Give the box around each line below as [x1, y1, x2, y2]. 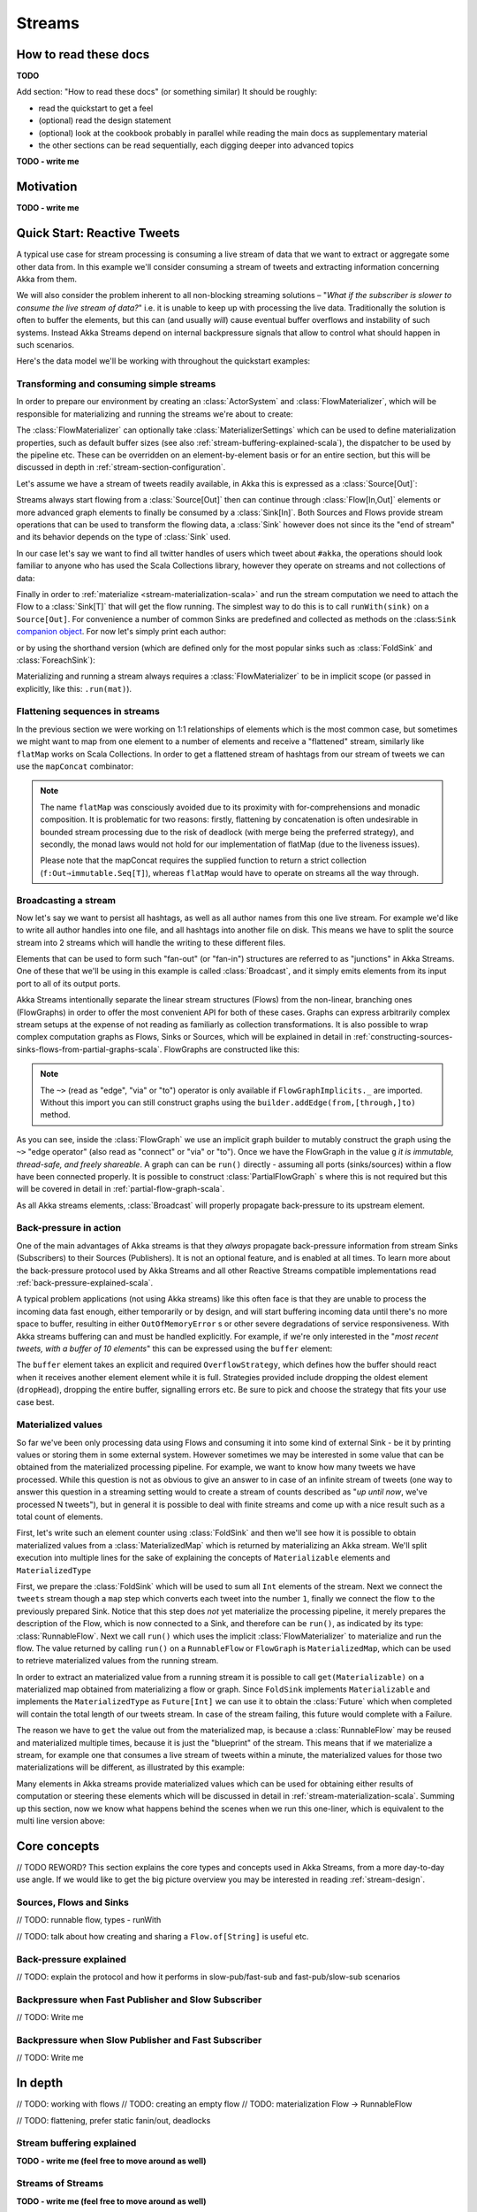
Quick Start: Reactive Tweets [16, 226, 180, 241]
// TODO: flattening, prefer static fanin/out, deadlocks [16, 2115, 211, 2125]
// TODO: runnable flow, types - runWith [16, 1915, 162, 1925]
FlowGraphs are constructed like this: [163, 1044, 300, 1055]
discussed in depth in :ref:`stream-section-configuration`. [16, 462, 226, 472]
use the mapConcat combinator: [16, 761, 134, 772]
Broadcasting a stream [16, 894, 117, 906]
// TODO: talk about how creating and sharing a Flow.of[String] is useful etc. [16, 1931, 309, 1941]
